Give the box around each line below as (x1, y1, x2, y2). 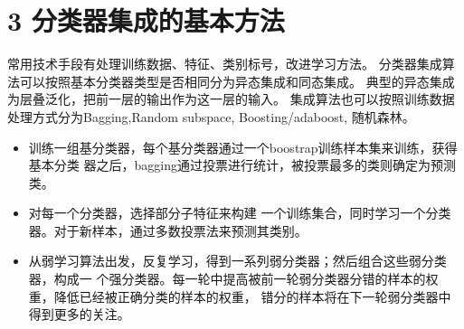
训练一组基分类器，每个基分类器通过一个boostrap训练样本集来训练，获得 (28, 137, 458, 156)
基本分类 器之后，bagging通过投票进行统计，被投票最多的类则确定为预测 (28, 155, 456, 174)
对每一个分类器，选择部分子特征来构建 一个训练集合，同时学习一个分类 (28, 203, 451, 222)
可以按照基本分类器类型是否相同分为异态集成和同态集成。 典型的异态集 (19, 71, 442, 90)
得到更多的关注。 (28, 305, 130, 324)
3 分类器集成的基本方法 (7, 2, 285, 39)
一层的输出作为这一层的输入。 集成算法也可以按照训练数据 (108, 89, 455, 108)
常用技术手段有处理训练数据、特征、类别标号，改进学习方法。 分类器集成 (7, 54, 442, 73)
